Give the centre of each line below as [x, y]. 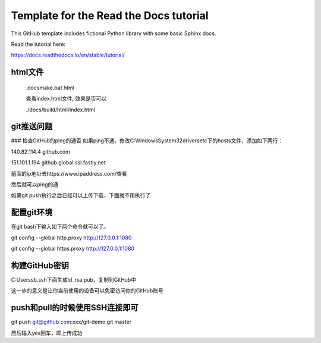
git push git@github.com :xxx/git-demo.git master [71, 322]
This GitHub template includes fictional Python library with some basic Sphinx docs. [114, 33]
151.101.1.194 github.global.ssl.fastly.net [59, 163]
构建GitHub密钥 [40, 265]
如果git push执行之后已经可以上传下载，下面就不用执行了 [81, 195]
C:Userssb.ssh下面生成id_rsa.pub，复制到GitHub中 [74, 279]
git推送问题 [32, 127]
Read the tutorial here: [38, 44]
